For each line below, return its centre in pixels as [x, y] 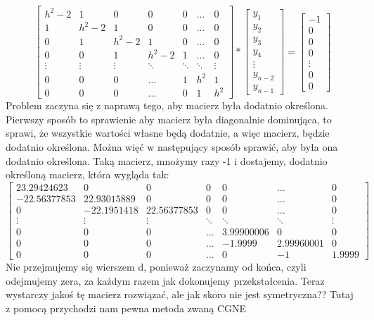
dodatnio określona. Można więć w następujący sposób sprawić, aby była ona [172, 147]
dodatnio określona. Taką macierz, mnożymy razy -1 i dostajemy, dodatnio [167, 160]
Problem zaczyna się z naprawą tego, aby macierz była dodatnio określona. [167, 105]
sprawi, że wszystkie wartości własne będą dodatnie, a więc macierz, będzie [168, 133]
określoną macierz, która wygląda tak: [88, 174]
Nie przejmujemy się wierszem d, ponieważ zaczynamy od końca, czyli [156, 266]
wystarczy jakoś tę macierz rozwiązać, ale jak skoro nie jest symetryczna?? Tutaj [180, 294]
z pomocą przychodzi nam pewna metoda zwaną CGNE [126, 308]
